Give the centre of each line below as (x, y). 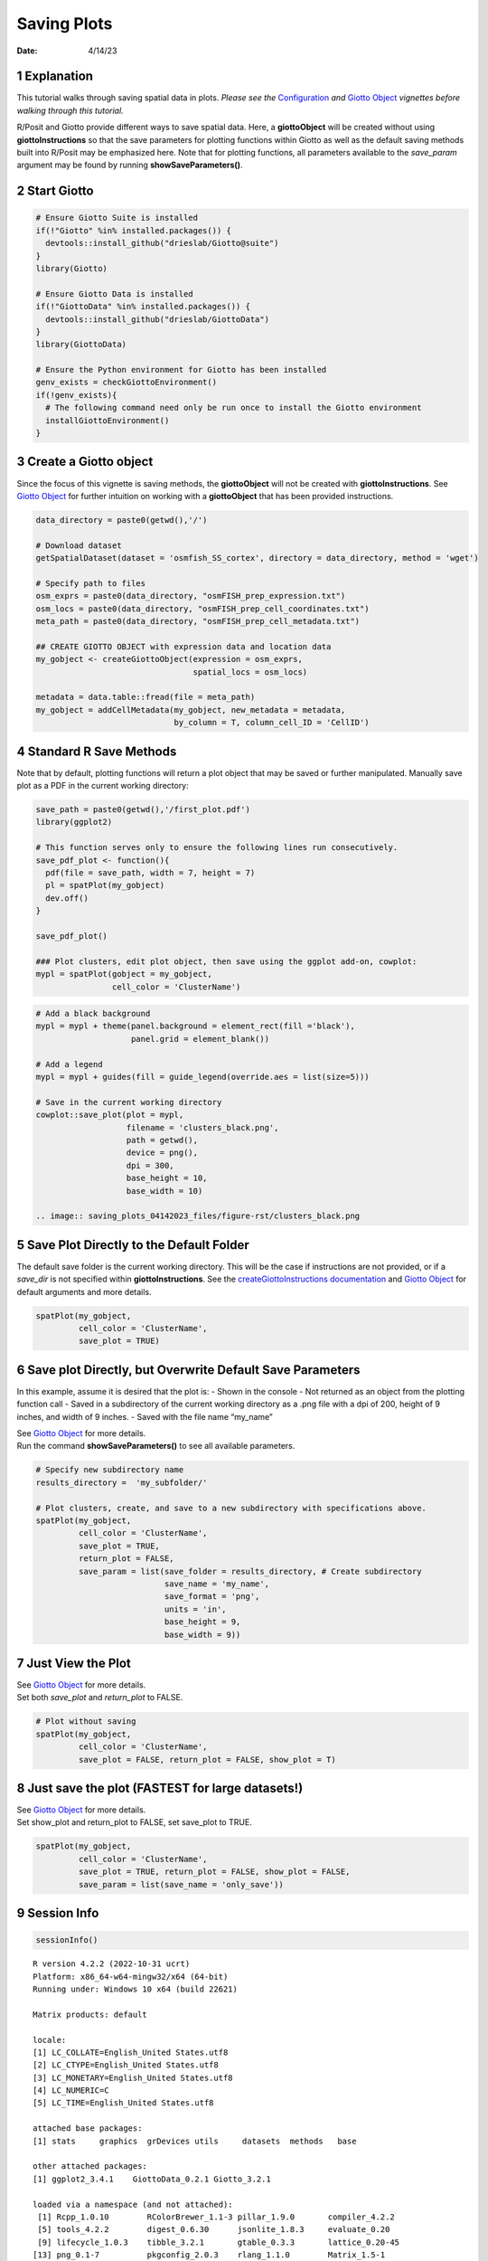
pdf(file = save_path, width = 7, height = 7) (150, 873)
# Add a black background (93, 1014)
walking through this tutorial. (70, 110)
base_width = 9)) (202, 1634)
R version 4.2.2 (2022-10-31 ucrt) (112, 1964)
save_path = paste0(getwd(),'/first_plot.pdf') (143, 810)
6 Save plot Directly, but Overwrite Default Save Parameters (188, 1370)
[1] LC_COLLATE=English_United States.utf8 (131, 2052)
